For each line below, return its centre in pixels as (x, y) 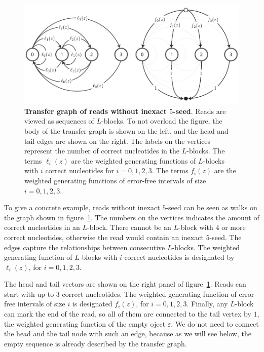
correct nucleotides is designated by (179, 257)
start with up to (29, 294)
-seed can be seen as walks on (212, 207)
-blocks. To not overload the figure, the (162, 121)
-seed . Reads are (199, 111)
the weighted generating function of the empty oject (85, 323)
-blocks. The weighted (206, 247)
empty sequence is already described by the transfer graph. (96, 343)
